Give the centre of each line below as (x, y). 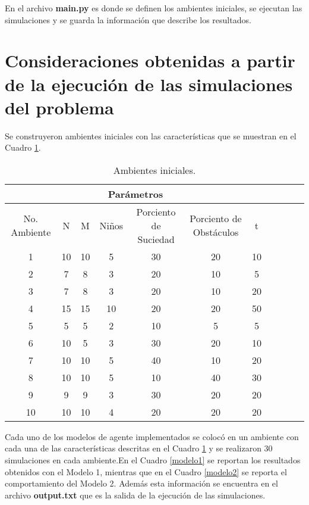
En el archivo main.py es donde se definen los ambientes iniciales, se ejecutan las (154, 8)
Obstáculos (216, 232)
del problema (59, 107)
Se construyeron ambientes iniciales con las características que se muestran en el (151, 135)
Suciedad (156, 239)
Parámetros (135, 194)
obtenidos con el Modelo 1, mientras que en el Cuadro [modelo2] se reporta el (146, 471)
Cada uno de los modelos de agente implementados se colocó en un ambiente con (152, 436)
